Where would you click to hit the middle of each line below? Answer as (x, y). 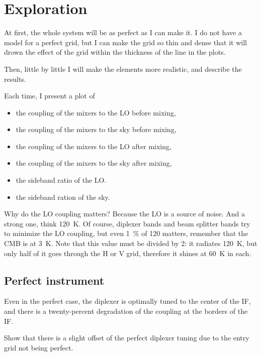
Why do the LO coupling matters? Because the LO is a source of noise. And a (124, 214)
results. (15, 79)
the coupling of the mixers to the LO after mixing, (94, 146)
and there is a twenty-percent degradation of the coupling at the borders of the (126, 311)
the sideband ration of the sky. (63, 197)
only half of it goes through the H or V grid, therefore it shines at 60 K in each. (128, 253)
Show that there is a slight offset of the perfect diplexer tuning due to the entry (127, 338)
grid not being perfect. (39, 347)
